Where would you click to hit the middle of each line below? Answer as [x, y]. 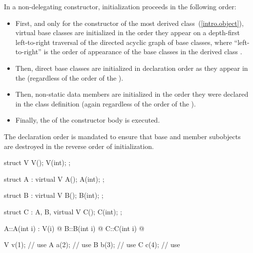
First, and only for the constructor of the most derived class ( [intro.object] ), [129, 23]
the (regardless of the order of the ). [69, 77]
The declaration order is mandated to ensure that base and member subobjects [122, 136]
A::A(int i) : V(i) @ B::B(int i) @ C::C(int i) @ [74, 228]
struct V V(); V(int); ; [37, 162]
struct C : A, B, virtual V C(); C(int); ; [63, 211]
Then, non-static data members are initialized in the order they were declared [132, 94]
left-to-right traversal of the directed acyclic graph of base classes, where [124, 42]
